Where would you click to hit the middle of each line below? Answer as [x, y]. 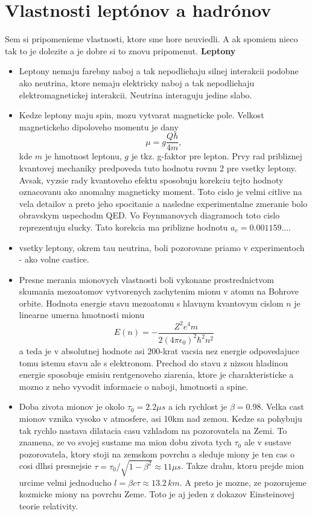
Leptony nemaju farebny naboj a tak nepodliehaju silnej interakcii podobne [159, 71]
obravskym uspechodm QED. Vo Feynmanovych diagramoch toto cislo [149, 215]
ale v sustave [268, 442]
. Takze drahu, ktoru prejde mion [242, 466]
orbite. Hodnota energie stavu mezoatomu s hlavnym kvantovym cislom [151, 303]
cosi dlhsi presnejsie [55, 466]
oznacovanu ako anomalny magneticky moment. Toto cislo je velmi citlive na [161, 192]
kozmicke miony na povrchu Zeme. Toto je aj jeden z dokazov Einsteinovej [157, 494]
